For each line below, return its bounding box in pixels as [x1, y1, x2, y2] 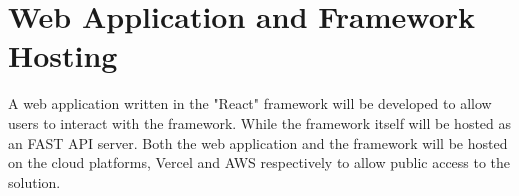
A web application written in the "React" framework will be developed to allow [8, 93, 492, 114]
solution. [8, 171, 61, 192]
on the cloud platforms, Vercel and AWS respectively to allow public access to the [8, 152, 511, 173]
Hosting [8, 35, 118, 76]
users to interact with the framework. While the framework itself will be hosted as [8, 112, 512, 133]
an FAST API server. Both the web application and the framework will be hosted [8, 132, 508, 153]
